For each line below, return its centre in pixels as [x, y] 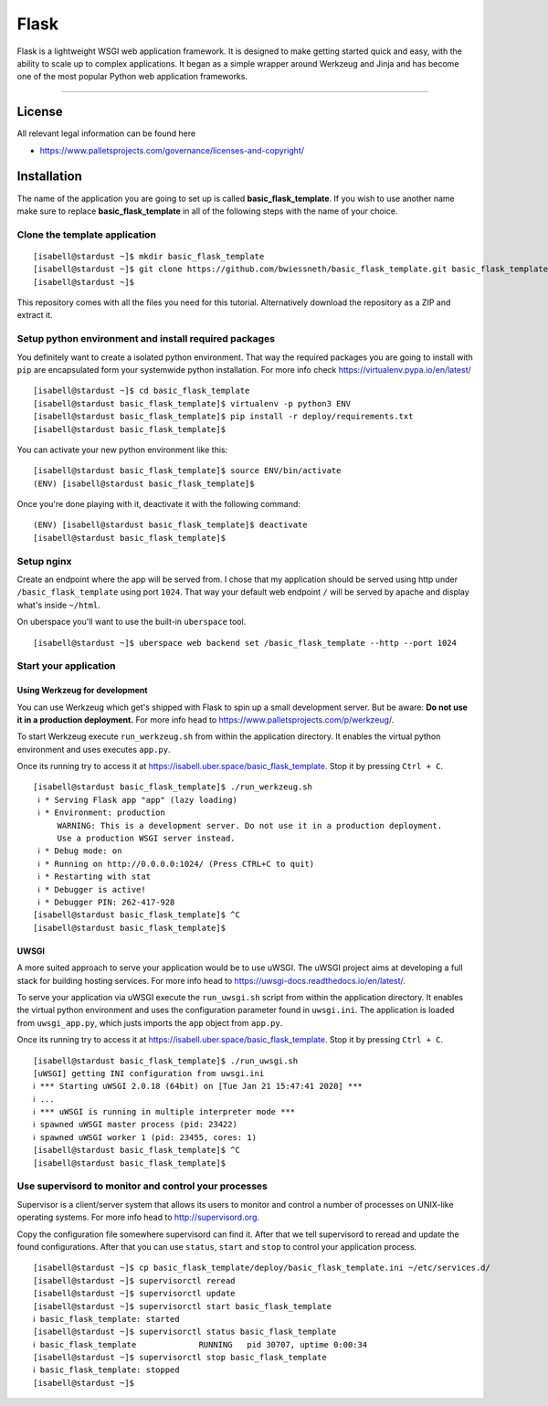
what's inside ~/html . [58, 605]
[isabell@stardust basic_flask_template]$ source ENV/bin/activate [187, 471]
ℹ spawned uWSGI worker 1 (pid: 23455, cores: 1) [145, 1137]
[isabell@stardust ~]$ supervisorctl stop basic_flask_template [180, 1358]
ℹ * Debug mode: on [80, 851]
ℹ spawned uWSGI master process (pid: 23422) [135, 1125]
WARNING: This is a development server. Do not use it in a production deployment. [250, 825]
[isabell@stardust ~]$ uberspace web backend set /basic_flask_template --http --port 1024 [245, 643]
